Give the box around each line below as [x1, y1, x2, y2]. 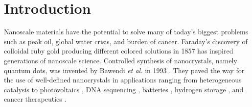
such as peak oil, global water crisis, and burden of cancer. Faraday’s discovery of [4, 36, 248, 46]
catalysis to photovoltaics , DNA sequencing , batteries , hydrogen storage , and [4, 84, 244, 94]
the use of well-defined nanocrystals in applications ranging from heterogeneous [4, 75, 242, 85]
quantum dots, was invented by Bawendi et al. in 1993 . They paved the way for [4, 65, 245, 75]
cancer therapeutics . [4, 94, 67, 104]
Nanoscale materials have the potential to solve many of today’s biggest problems [4, 27, 249, 37]
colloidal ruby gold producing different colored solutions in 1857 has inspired [4, 46, 233, 56]
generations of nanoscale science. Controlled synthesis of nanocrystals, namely [4, 55, 237, 65]
